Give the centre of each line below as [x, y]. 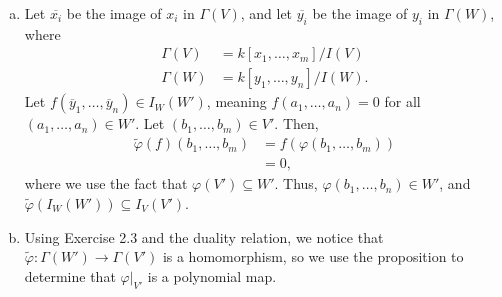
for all [402, 101]
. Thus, [296, 183]
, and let [266, 13]
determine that [70, 275]
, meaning [236, 101]
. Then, [296, 123]
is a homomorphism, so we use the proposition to [313, 256]
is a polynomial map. [212, 275]
